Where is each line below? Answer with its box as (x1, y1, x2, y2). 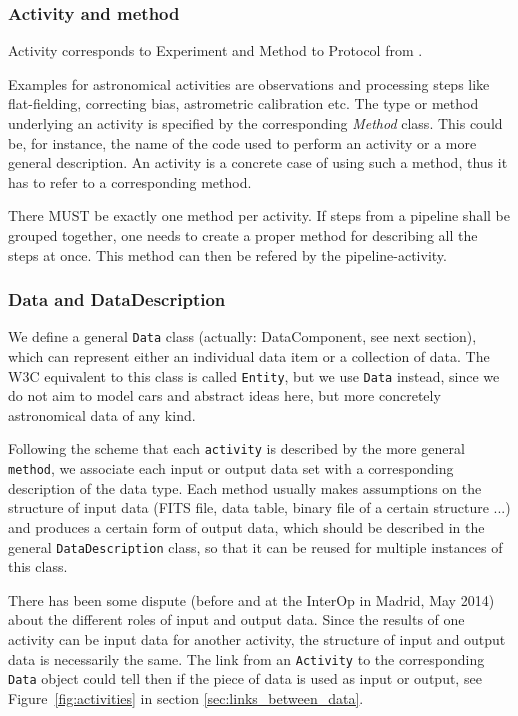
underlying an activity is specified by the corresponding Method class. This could (8, 113, 503, 133)
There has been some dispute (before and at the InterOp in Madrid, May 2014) (8, 589, 495, 610)
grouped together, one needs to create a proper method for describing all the (8, 224, 478, 245)
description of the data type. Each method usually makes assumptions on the (8, 477, 482, 498)
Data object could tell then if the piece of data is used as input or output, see (8, 668, 482, 689)
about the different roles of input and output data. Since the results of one (8, 609, 465, 630)
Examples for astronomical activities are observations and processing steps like (8, 73, 490, 94)
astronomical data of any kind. (8, 404, 196, 425)
